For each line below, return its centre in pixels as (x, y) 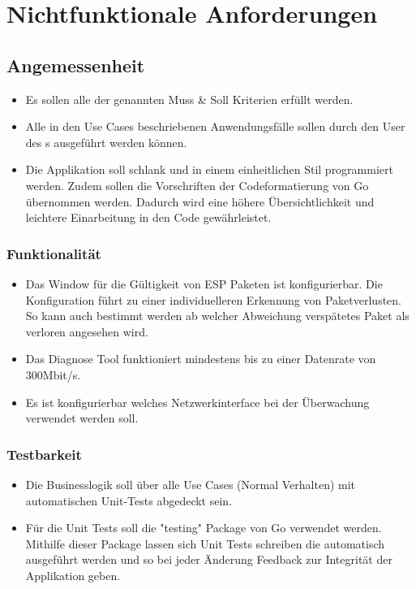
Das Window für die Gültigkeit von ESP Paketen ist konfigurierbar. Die (204, 283)
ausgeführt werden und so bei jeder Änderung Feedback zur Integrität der (209, 559)
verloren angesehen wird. (87, 331)
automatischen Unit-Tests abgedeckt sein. (129, 500)
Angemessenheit (76, 65)
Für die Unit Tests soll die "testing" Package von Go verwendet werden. (204, 528)
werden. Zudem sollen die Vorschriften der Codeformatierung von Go (197, 185)
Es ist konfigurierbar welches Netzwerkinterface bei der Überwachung (197, 402)
